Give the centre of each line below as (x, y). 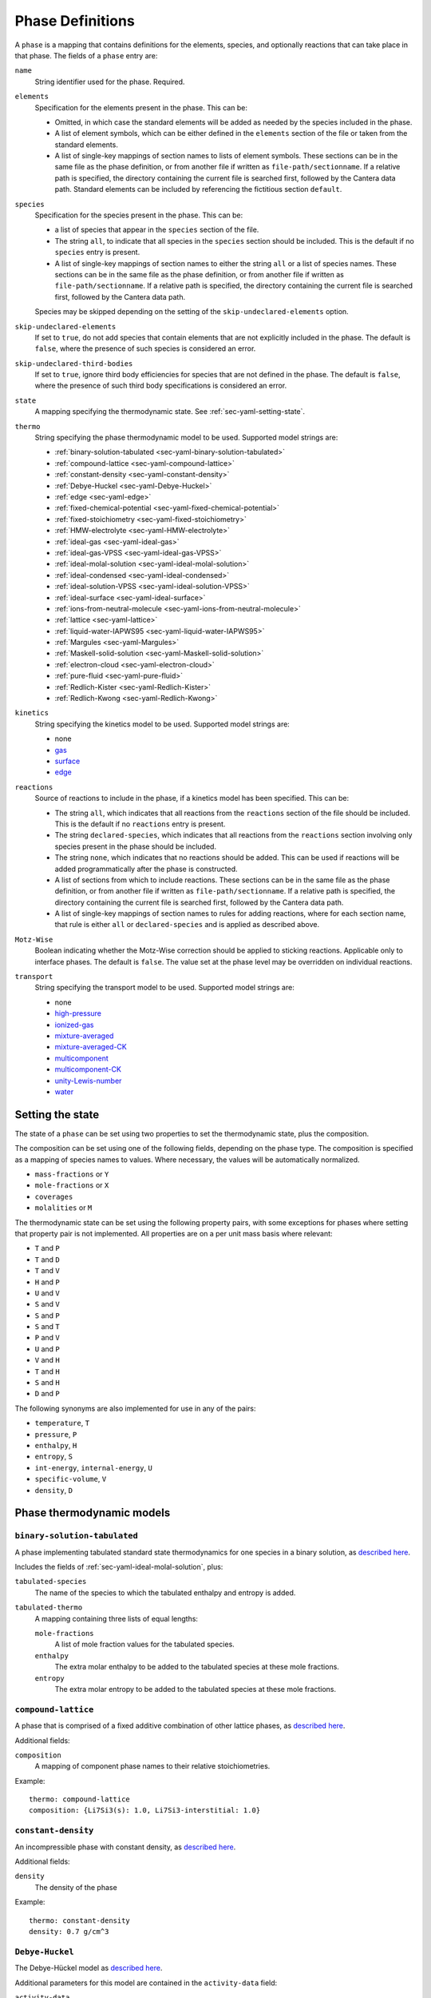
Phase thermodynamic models (93, 1513)
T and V (47, 1271)
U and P (47, 1349)
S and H (47, 1383)
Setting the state (57, 1114)
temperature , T (62, 1423)
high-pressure (78, 1013)
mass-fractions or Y (72, 1174)
